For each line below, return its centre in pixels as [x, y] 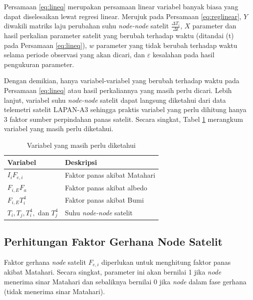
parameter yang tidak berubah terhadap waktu [167, 45]
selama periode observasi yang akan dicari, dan [75, 55]
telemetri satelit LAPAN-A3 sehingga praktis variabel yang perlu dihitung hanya [125, 109]
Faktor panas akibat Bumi [104, 200]
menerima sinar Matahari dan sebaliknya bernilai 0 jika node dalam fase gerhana [125, 281]
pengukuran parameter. [39, 64]
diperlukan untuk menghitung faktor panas [166, 262]
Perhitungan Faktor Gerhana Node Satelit [113, 242]
